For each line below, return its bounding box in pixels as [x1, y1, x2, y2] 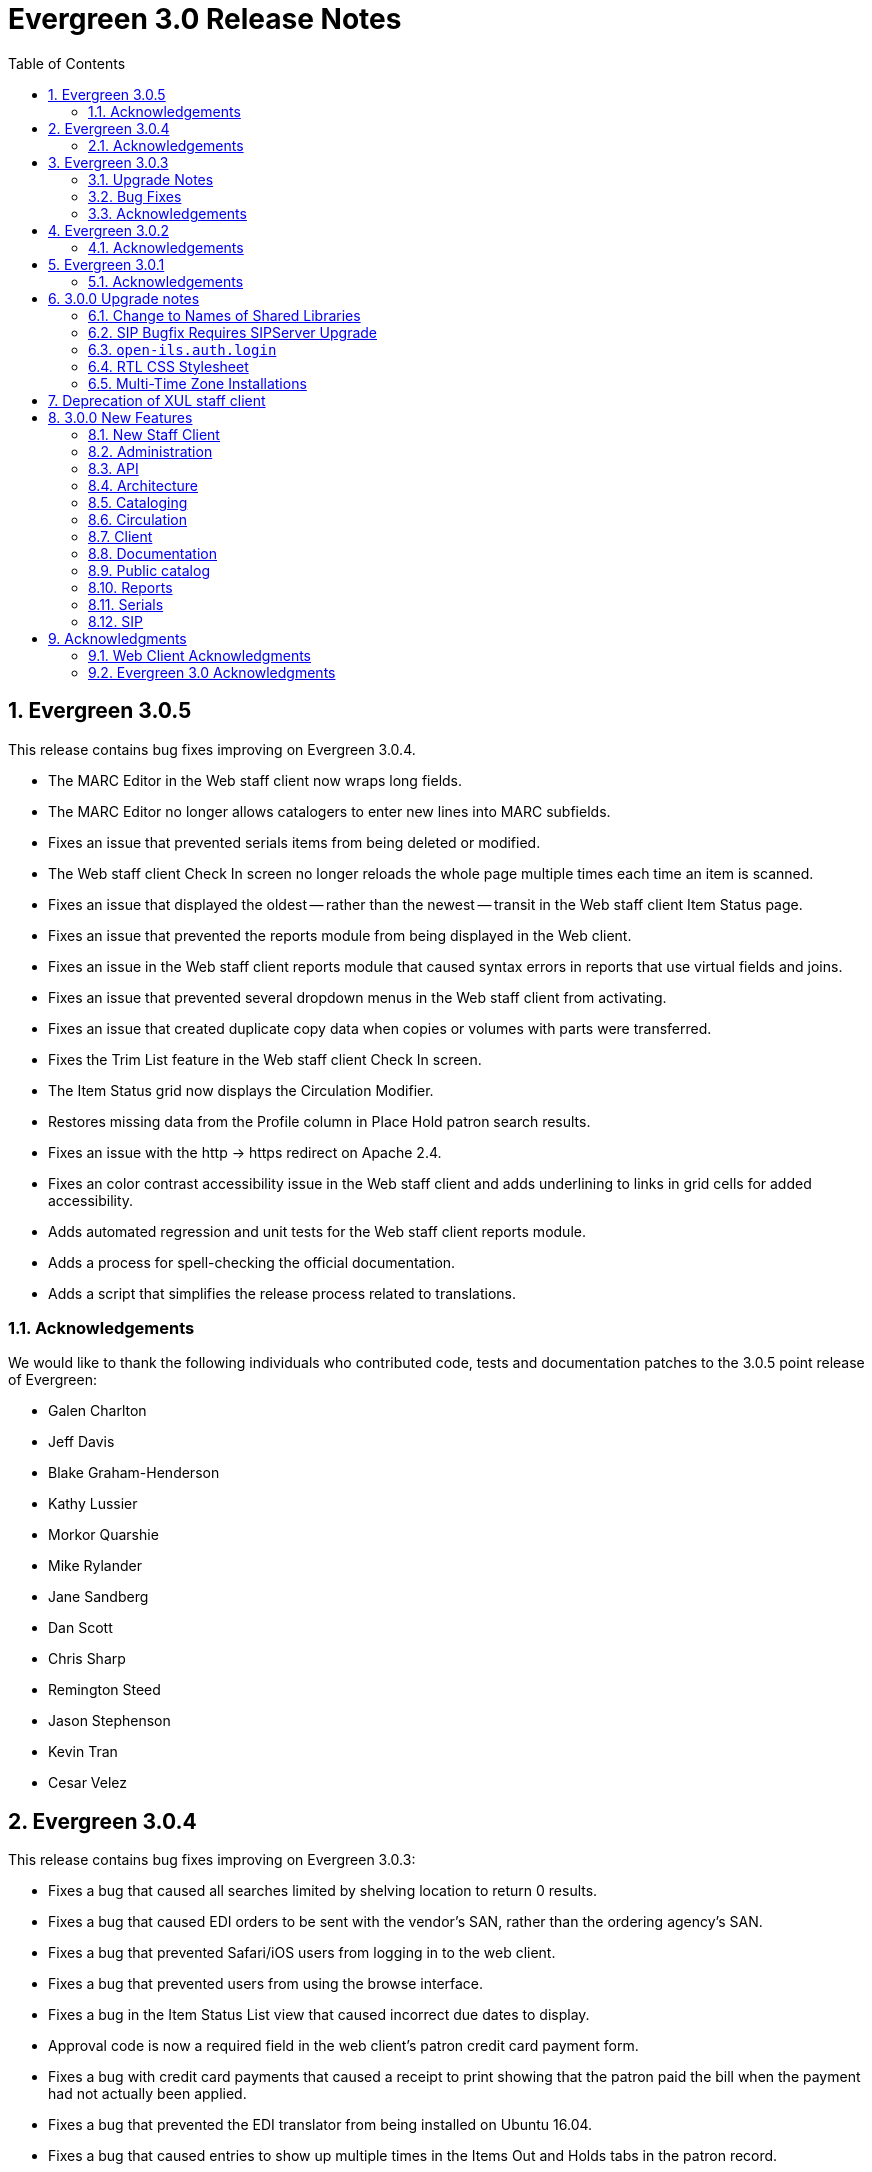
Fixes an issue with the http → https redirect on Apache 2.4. [48, 1143, 442, 1161]
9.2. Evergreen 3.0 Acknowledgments [88, 663, 336, 681]
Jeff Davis [48, 1433, 115, 1451]
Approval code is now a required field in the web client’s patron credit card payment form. [48, 2037, 639, 2055]
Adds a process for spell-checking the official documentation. [48, 1253, 456, 1271]
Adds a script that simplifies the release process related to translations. [48, 1284, 517, 1302]
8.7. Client [88, 527, 153, 545]
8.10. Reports [88, 578, 173, 596]
